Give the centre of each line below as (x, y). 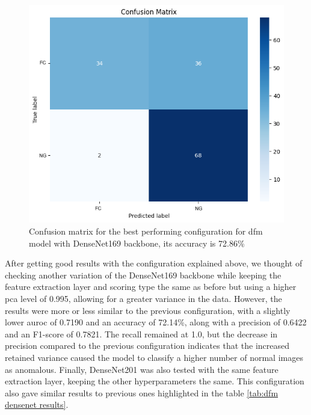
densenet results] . (37, 404)
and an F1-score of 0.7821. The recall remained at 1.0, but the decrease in (141, 334)
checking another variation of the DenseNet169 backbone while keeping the (143, 275)
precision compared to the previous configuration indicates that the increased (147, 346)
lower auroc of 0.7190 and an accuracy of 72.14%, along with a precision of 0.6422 (156, 322)
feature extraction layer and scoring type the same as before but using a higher (151, 287)
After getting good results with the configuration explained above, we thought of (154, 263)
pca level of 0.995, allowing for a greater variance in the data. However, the (143, 298)
